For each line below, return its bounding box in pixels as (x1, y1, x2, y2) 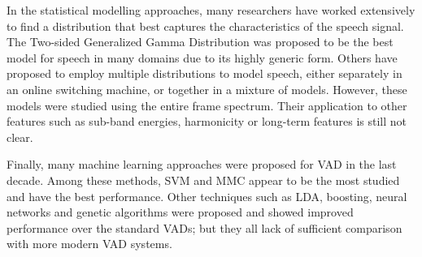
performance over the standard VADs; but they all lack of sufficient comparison (7, 219, 402, 236)
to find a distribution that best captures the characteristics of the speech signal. (7, 17, 404, 34)
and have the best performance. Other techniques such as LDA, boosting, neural (7, 187, 407, 204)
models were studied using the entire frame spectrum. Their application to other (7, 96, 407, 114)
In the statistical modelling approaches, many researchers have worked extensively (7, 2, 415, 18)
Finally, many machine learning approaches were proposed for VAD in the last (7, 156, 397, 173)
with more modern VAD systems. (7, 235, 172, 252)
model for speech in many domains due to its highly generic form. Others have (7, 49, 398, 66)
